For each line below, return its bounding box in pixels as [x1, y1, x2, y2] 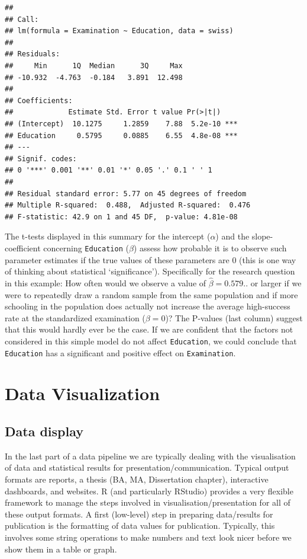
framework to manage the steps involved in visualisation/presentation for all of [5, 496, 290, 509]
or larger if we [250, 276, 302, 289]
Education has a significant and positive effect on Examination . [5, 346, 236, 359]
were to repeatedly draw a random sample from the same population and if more [5, 288, 298, 301]
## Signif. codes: [5, 154, 77, 163]
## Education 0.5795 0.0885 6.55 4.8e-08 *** [5, 131, 238, 140]
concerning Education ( [43, 241, 129, 254]
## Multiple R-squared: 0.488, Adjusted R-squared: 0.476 [5, 201, 251, 210]
